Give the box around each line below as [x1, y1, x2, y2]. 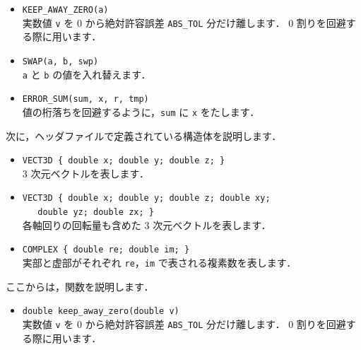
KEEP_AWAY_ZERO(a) [22, 5, 109, 15]
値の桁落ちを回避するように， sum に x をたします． [22, 104, 260, 119]
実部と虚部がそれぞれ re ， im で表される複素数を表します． [22, 255, 297, 269]
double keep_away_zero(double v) [22, 306, 179, 317]
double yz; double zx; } [37, 207, 154, 218]
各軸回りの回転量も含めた [22, 217, 141, 232]
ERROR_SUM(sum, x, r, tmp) [22, 94, 149, 105]
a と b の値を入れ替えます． [22, 66, 151, 81]
